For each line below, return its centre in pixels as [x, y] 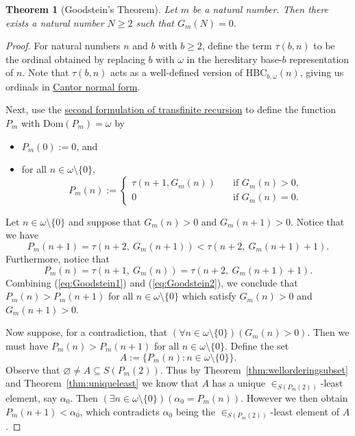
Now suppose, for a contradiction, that [87, 332]
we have [22, 235]
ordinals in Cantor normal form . [73, 86]
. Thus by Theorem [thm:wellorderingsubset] [254, 369]
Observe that [33, 369]
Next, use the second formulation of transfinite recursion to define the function [171, 109]
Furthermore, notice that [58, 258]
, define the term [237, 46]
